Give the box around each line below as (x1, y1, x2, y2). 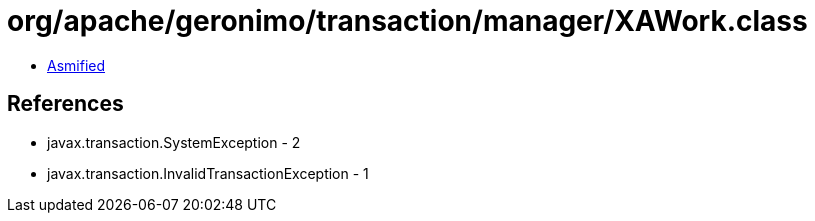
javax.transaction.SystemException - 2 (47, 133, 301, 151)
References (7, 91, 124, 117)
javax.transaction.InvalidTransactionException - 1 (47, 164, 369, 182)
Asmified (47, 56, 106, 74)
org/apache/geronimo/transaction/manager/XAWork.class (7, 4, 808, 38)
